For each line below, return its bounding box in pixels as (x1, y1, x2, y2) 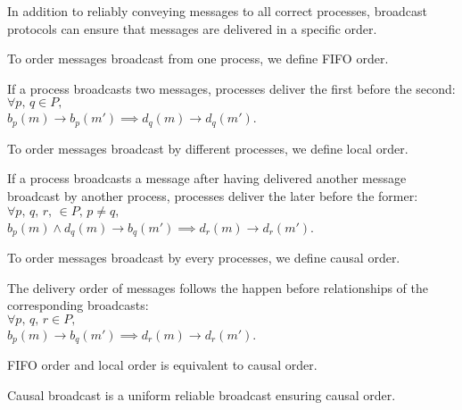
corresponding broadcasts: (7, 296, 149, 314)
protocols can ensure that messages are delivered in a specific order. (7, 19, 377, 38)
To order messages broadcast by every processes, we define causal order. (7, 248, 400, 267)
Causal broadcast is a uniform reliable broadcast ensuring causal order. (7, 385, 396, 404)
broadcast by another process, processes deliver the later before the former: (7, 187, 418, 205)
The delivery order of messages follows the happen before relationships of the (7, 278, 428, 297)
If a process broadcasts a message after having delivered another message (7, 169, 407, 188)
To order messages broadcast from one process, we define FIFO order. (7, 49, 389, 68)
